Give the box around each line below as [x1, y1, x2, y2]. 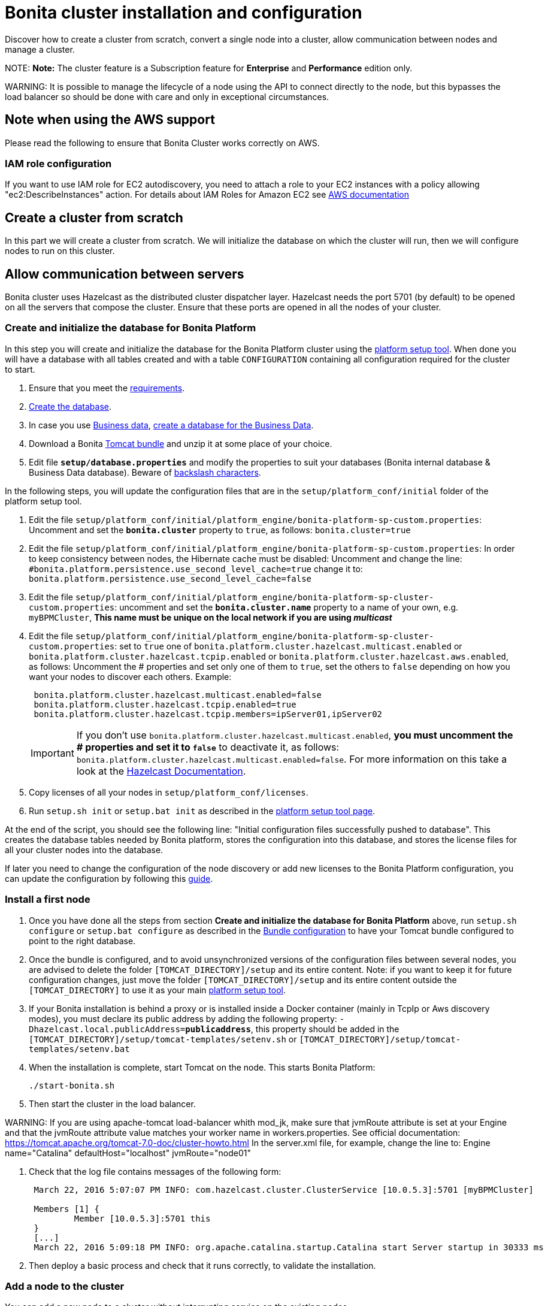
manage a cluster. [5, 44, 75, 55]
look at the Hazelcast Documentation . [76, 764, 246, 777]
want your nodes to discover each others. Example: [29, 671, 232, 682]
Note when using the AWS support [5, 112, 215, 128]
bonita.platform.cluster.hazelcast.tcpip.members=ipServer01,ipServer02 [34, 709, 383, 719]
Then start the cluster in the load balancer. [29, 1098, 196, 1109]
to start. [5, 364, 35, 374]
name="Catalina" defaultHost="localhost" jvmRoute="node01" [5, 1147, 251, 1158]
